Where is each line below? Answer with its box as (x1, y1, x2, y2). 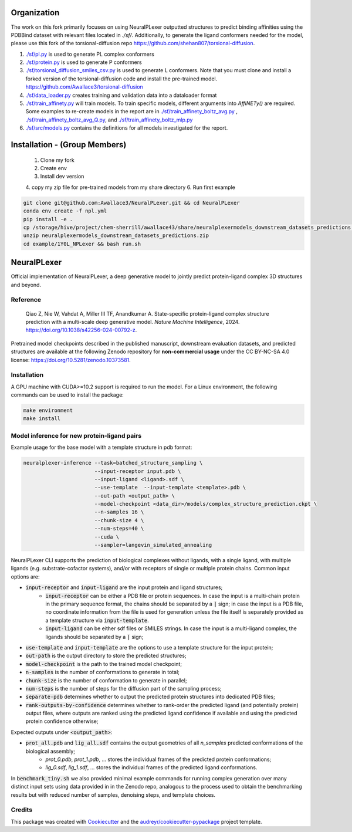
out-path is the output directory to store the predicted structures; (25, 652, 187, 659)
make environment (23, 407, 73, 414)
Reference (11, 296, 41, 304)
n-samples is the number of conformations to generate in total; (25, 669, 180, 676)
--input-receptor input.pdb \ (94, 468, 181, 475)
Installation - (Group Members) (11, 140, 127, 150)
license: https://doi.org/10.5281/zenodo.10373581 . (11, 356, 131, 363)
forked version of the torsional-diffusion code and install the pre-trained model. (25, 75, 218, 82)
